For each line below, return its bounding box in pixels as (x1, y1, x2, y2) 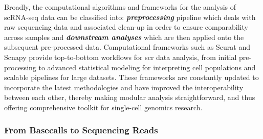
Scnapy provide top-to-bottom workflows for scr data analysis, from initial (4, 51, 237, 62)
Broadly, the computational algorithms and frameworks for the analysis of (4, 2, 236, 12)
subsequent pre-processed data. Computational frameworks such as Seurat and (4, 42, 251, 52)
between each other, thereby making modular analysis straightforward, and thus (4, 92, 255, 103)
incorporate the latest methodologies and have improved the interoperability (4, 82, 244, 92)
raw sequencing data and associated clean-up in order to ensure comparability (4, 22, 248, 32)
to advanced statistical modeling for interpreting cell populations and (38, 62, 256, 72)
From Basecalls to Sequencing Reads (4, 124, 158, 136)
